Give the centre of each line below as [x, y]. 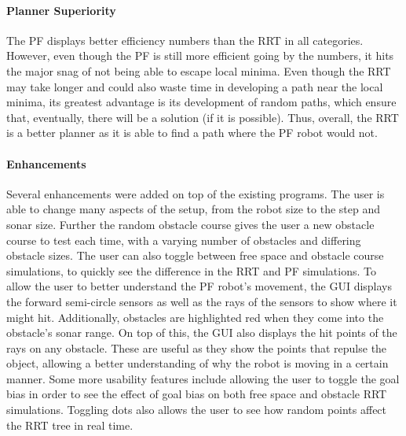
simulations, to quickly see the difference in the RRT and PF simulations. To [191, 270]
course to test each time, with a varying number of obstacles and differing [184, 240]
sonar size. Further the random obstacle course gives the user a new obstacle [190, 224]
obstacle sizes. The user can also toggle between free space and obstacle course [195, 255]
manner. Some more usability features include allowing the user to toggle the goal [203, 378]
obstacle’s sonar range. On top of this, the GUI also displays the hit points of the [202, 333]
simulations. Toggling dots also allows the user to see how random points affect [197, 410]
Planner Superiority [61, 10]
